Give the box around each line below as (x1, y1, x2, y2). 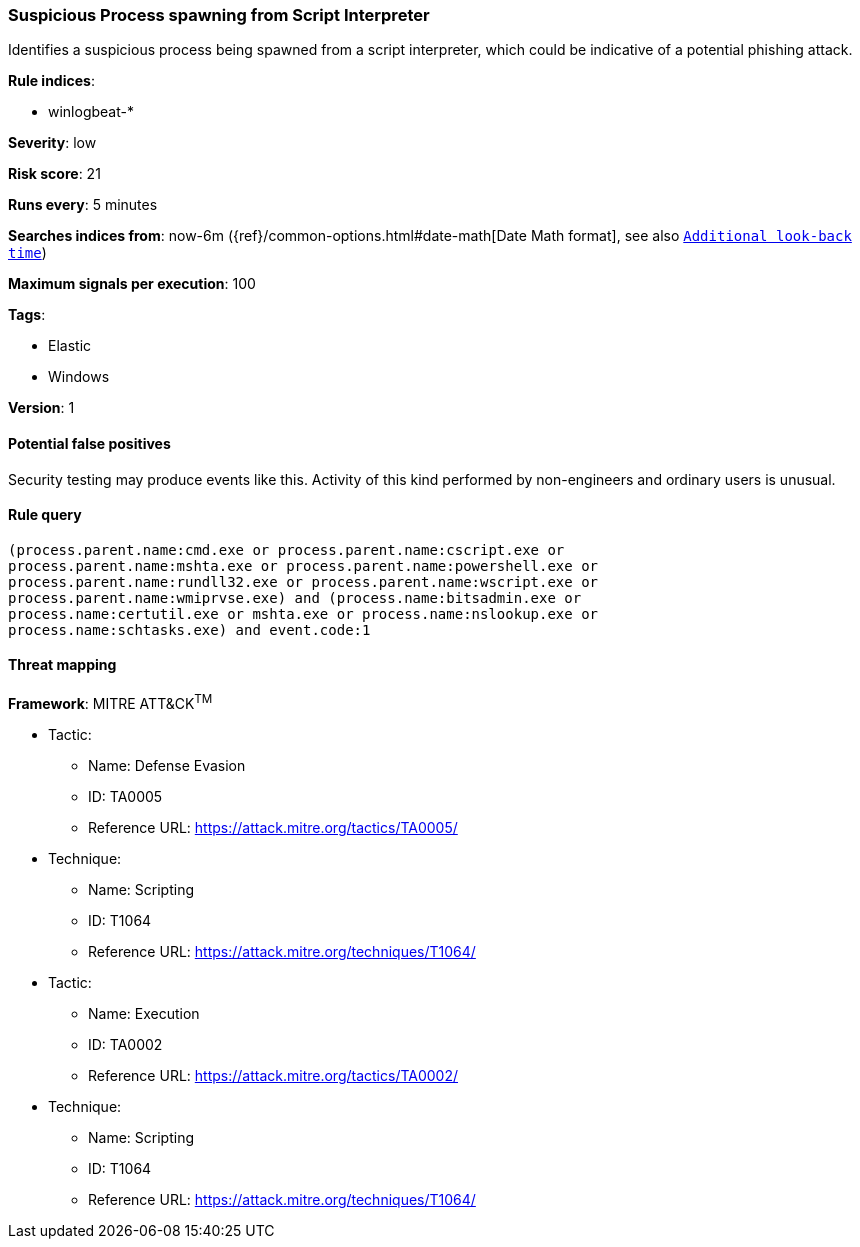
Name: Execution (88, 1004, 200, 1022)
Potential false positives (8, 434, 171, 452)
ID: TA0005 (88, 787, 163, 805)
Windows (48, 368, 110, 386)
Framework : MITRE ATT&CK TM (8, 692, 213, 712)
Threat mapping (8, 656, 117, 674)
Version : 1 (8, 399, 75, 417)
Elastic (48, 337, 92, 355)
